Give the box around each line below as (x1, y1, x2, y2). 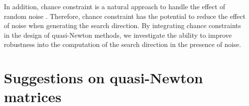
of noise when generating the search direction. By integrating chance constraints (4, 20, 241, 30)
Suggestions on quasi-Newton (4, 68, 203, 88)
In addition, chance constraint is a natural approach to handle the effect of (4, 1, 225, 11)
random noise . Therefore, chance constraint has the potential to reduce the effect (4, 11, 246, 21)
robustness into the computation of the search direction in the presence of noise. (4, 39, 241, 49)
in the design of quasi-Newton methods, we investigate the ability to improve (4, 30, 232, 40)
